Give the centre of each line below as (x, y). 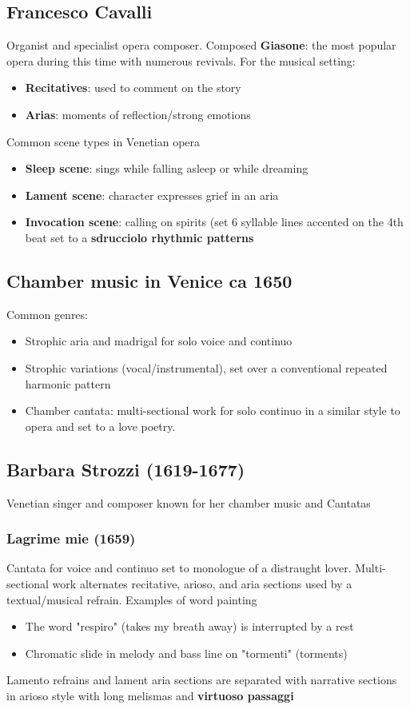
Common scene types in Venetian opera (103, 141)
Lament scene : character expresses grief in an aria (152, 195)
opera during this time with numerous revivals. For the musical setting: (181, 60)
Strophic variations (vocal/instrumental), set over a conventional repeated (206, 367)
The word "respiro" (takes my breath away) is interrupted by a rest (189, 626)
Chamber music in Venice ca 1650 (149, 280)
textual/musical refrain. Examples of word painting (132, 599)
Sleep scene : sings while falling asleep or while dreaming (167, 168)
